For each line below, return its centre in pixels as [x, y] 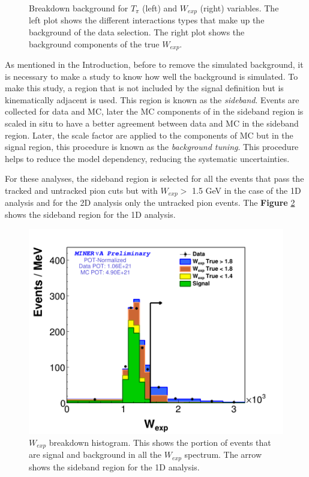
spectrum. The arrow [223, 454]
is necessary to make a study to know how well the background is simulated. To [151, 76]
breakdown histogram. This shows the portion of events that [160, 442]
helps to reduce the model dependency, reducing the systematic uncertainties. [147, 158]
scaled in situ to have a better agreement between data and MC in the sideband [152, 123]
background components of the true [94, 43]
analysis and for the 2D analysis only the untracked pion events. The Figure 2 [150, 202]
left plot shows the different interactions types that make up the [147, 20]
